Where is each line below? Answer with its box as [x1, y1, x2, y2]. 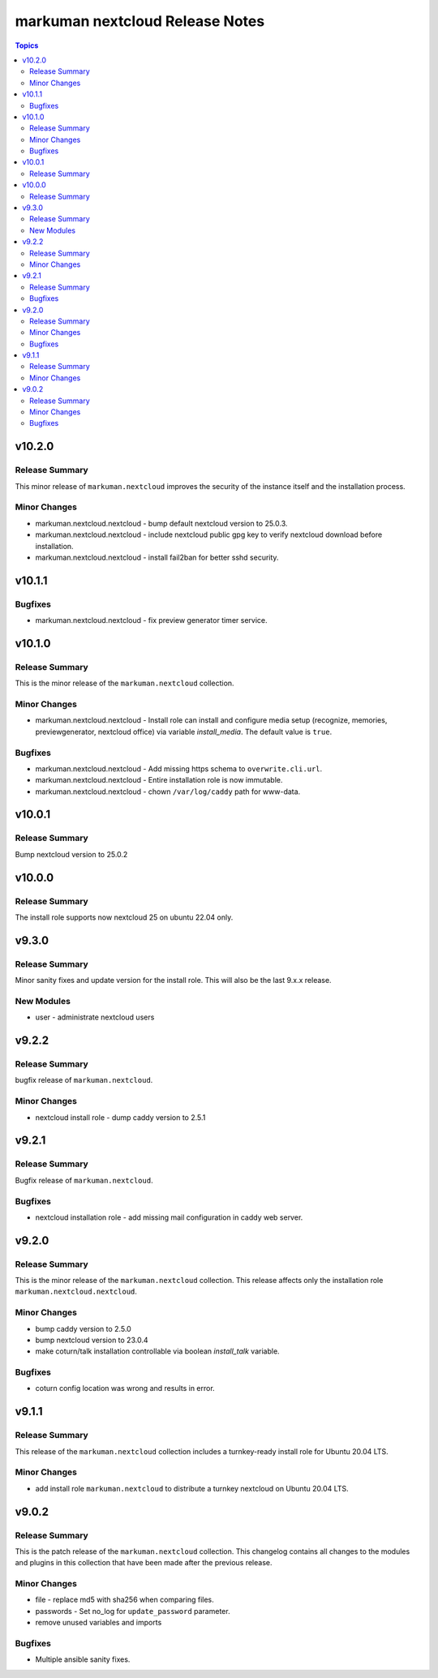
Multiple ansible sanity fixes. [35, 1654, 131, 1664]
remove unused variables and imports [35, 1618, 162, 1628]
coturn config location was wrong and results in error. [35, 1384, 215, 1393]
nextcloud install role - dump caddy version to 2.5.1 [35, 1112, 206, 1122]
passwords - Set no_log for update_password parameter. [35, 1606, 230, 1616]
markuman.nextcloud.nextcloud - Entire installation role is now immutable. [35, 775, 283, 785]
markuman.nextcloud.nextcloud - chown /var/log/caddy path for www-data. [35, 787, 301, 796]
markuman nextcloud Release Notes [15, 12, 265, 30]
